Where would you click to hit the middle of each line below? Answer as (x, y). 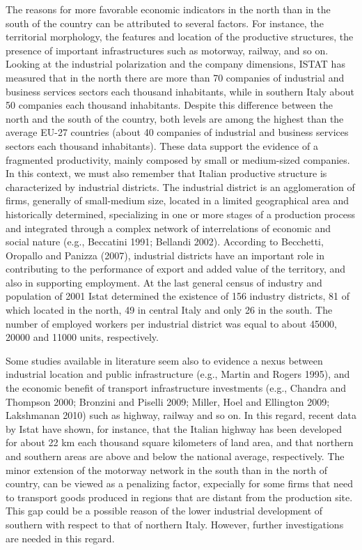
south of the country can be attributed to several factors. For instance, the (165, 23)
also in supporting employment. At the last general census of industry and (164, 282)
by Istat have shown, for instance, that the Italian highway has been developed (174, 428)
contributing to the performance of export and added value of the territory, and (176, 269)
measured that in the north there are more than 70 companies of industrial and (175, 77)
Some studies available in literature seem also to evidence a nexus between (164, 360)
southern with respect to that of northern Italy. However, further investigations (175, 524)
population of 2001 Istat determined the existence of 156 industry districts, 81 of (178, 296)
